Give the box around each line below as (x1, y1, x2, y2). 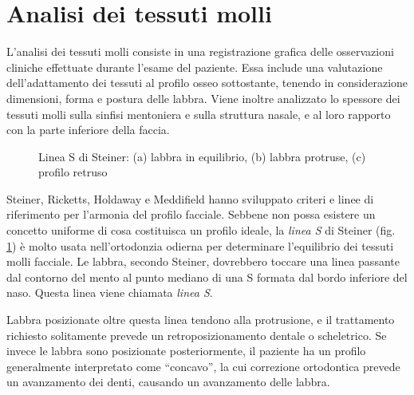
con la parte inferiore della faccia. (6, 121, 170, 138)
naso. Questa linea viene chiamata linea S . (6, 284, 213, 301)
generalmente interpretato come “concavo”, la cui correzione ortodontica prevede (6, 357, 400, 374)
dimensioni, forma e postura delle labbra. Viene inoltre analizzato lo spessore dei (6, 89, 400, 106)
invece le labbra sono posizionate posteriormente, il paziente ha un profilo (6, 342, 366, 359)
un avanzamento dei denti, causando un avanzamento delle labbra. (6, 373, 330, 390)
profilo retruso (38, 164, 108, 180)
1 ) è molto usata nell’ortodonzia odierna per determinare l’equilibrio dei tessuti (6, 237, 394, 254)
